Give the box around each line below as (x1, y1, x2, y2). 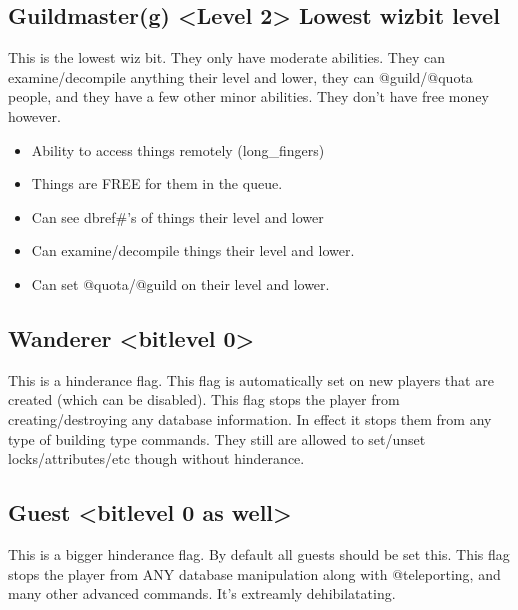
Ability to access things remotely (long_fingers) (31, 139, 325, 160)
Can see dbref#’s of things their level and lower (31, 206, 324, 227)
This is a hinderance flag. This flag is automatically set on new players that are (8, 369, 494, 390)
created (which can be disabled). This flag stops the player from (8, 389, 400, 410)
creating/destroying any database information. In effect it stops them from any (8, 408, 492, 429)
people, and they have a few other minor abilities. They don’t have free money (8, 86, 489, 107)
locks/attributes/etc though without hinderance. (8, 448, 305, 469)
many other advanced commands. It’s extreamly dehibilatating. (8, 583, 396, 604)
